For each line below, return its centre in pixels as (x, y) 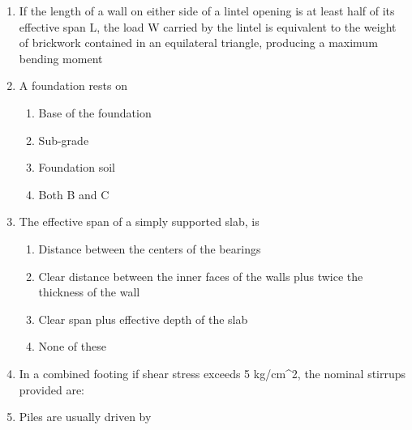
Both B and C (74, 194)
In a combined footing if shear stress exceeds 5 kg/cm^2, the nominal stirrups (212, 373)
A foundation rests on (73, 85)
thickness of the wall (89, 292)
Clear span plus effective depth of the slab (143, 319)
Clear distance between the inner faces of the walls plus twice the (201, 276)
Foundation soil (77, 167)
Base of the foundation (95, 112)
